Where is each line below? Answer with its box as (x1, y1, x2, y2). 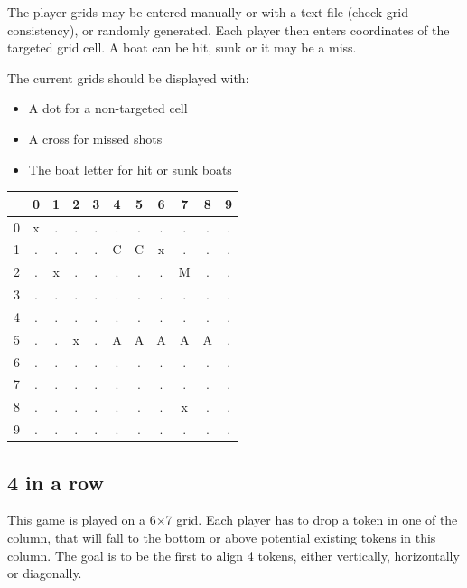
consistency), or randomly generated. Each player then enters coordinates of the (7, 20, 450, 39)
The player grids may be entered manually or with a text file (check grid (7, 3, 408, 21)
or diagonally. (7, 564, 82, 583)
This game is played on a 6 (7, 510, 156, 529)
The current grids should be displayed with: (7, 68, 249, 87)
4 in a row (7, 468, 104, 496)
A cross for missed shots (28, 128, 163, 147)
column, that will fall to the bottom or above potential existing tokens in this (7, 527, 436, 546)
